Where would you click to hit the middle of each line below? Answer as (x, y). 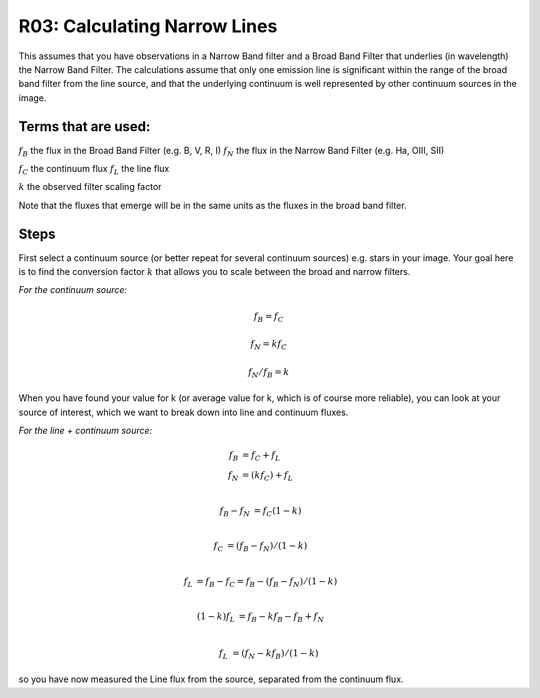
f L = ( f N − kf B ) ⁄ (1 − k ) (268, 654)
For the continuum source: (73, 290)
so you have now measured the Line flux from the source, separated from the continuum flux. (211, 679)
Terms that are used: (84, 126)
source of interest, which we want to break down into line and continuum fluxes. (183, 412)
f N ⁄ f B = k (269, 373)
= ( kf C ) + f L (267, 476)
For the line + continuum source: (85, 431)
